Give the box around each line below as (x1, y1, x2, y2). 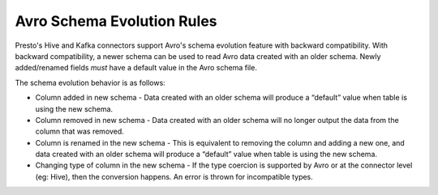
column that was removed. (35, 126, 125, 137)
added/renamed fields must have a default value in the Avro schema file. (15, 63, 257, 73)
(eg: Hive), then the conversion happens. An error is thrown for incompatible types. (35, 172, 314, 181)
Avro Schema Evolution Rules (15, 12, 218, 30)
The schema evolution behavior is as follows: (15, 78, 165, 87)
